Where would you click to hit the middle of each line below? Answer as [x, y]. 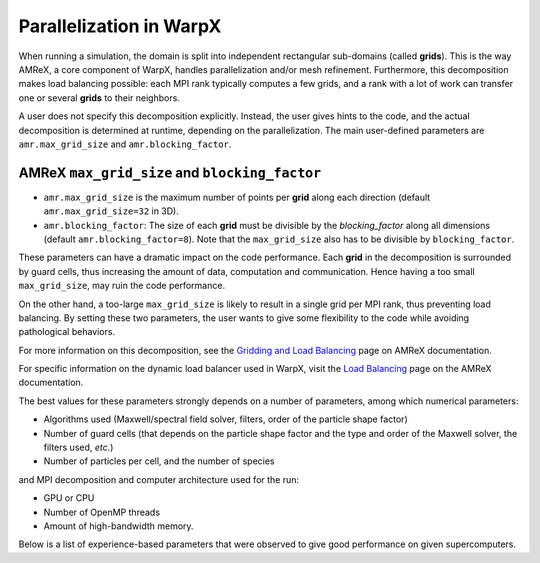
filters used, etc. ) [78, 447]
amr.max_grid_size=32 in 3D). [111, 211]
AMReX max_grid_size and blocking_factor [170, 172]
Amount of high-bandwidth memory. [118, 526]
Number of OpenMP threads [101, 512]
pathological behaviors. [66, 332]
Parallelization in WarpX [120, 26]
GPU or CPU [69, 498]
